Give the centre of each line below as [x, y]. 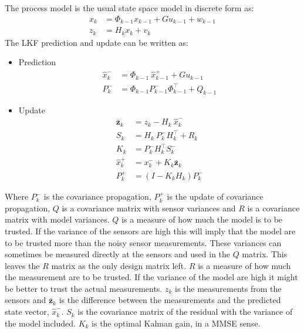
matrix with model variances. [57, 219]
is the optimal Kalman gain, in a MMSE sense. [176, 323]
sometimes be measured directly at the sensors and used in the [118, 254]
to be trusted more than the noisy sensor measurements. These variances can [143, 242]
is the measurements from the [228, 288]
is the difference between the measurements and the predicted [170, 300]
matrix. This [265, 254]
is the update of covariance [215, 196]
